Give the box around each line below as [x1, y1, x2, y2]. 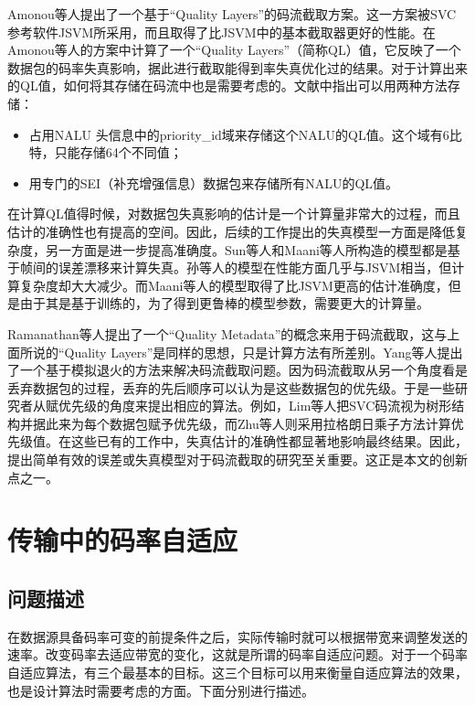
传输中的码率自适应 [7, 521, 238, 559]
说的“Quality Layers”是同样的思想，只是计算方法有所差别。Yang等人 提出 [32, 342, 463, 361]
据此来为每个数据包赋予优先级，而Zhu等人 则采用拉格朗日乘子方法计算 [32, 413, 451, 433]
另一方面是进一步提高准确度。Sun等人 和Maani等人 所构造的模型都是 [45, 240, 448, 259]
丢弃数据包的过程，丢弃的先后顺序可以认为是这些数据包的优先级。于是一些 [7, 378, 455, 397]
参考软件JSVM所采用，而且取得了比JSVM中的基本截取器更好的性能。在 [7, 22, 436, 41]
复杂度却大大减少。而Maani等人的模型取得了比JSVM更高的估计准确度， [19, 275, 449, 294]
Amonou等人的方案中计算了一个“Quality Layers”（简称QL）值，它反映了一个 [7, 40, 461, 59]
